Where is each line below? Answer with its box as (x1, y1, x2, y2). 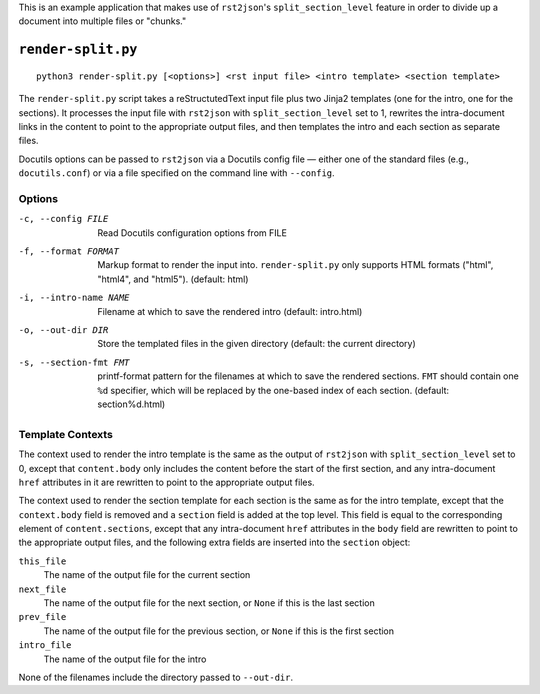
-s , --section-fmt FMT (18, 356, 130, 368)
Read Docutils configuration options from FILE (97, 226, 287, 239)
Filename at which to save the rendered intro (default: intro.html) (97, 305, 363, 317)
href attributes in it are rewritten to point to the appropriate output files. (18, 476, 315, 488)
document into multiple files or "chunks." (18, 15, 187, 27)
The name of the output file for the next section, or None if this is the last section (43, 597, 375, 609)
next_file (18, 583, 67, 595)
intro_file (18, 640, 72, 651)
